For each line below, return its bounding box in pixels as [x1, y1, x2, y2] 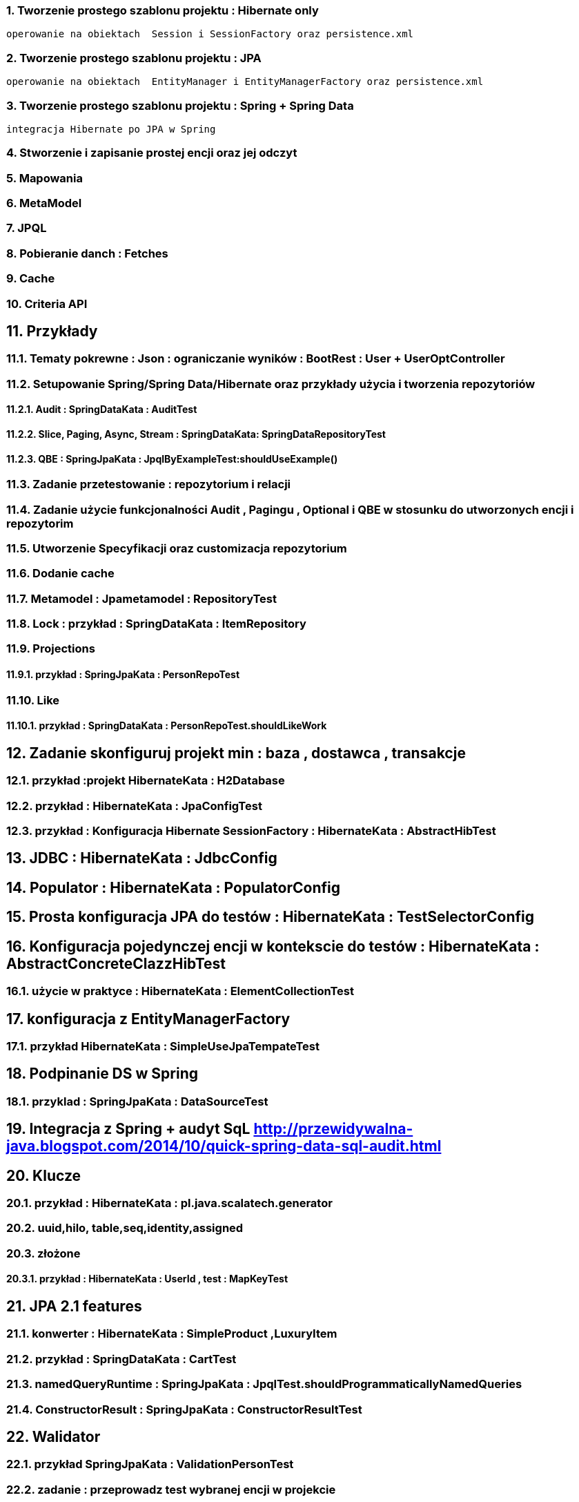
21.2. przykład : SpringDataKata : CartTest [6, 1351, 237, 1366]
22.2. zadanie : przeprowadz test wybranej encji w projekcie [6, 1482, 336, 1496]
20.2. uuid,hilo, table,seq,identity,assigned [6, 1221, 244, 1235]
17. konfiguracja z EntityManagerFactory [6, 1010, 291, 1028]
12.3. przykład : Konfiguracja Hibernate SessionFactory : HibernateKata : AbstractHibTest [6, 824, 496, 838]
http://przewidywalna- [253, 1120, 413, 1138]
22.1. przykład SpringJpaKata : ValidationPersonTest [6, 1457, 294, 1472]
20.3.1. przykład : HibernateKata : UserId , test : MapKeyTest [6, 1273, 288, 1285]
